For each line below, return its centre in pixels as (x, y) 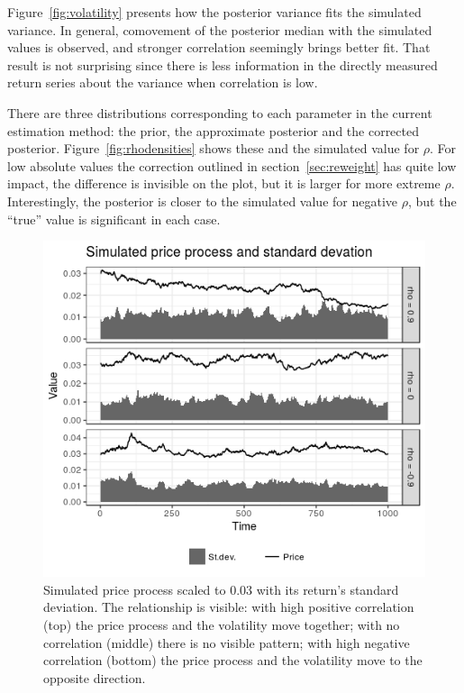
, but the (432, 201)
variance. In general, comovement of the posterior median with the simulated (220, 29)
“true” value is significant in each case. (114, 219)
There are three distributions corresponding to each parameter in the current (220, 112)
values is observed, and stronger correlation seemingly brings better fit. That (219, 47)
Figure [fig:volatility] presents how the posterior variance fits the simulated (214, 12)
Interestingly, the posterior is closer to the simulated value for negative (203, 201)
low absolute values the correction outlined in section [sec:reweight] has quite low (232, 165)
